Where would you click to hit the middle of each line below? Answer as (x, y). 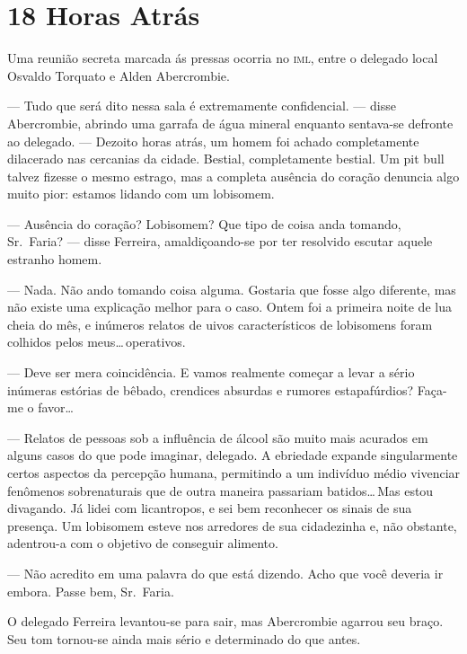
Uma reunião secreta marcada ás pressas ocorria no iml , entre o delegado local (223, 58)
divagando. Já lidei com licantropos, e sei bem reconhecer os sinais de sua (210, 508)
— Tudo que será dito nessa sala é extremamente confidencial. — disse (202, 106)
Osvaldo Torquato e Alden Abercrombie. (119, 75)
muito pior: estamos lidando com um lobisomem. (141, 194)
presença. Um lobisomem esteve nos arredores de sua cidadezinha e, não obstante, (232, 525)
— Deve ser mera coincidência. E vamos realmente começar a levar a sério (211, 372)
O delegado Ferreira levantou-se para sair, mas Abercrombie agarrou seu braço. (225, 621)
